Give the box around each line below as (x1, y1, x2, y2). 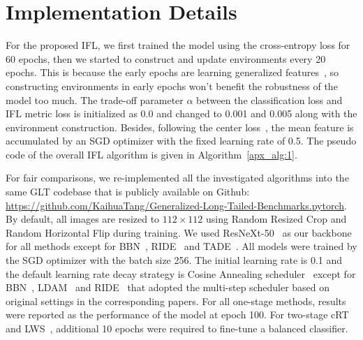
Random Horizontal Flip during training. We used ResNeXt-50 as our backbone (6, 225, 352, 239)
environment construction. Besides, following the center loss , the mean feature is (6, 119, 354, 134)
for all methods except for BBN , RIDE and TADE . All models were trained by (6, 239, 357, 253)
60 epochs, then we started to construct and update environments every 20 (6, 51, 326, 66)
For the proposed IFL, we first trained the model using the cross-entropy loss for (6, 38, 350, 52)
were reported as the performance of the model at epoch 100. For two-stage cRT (6, 307, 349, 322)
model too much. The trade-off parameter (6, 92, 184, 107)
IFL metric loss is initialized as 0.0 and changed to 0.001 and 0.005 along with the (6, 106, 357, 121)
